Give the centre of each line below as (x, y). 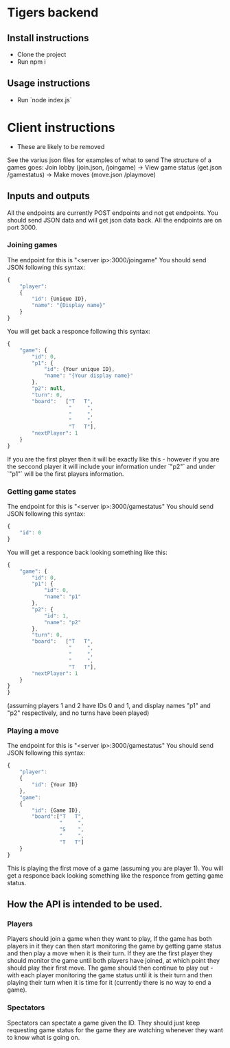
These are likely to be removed (61, 146)
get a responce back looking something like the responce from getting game (115, 875)
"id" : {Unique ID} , (60, 299)
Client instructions (61, 128)
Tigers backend (53, 13)
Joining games (32, 245)
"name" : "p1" (62, 597)
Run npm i (31, 62)
